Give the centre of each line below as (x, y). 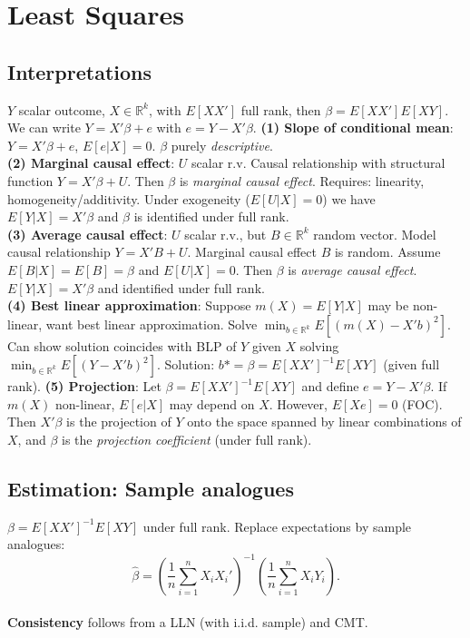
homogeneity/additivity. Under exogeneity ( (129, 198)
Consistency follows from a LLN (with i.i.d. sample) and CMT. (188, 622)
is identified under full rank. (211, 216)
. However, (298, 403)
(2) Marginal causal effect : (91, 163)
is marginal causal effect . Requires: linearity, (302, 180)
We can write (44, 128)
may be (388, 305)
